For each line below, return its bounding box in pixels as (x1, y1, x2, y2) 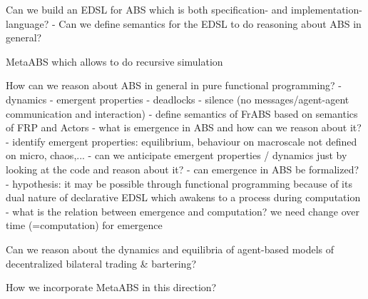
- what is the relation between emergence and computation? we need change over (6, 203, 359, 218)
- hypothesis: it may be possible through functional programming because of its (6, 176, 352, 191)
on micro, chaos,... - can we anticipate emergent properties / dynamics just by (6, 148, 347, 163)
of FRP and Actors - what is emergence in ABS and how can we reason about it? (6, 120, 362, 135)
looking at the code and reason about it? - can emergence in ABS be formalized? (6, 161, 359, 176)
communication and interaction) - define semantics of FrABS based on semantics (6, 106, 358, 121)
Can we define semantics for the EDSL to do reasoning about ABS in (58, 16, 362, 31)
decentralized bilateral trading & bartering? (6, 255, 197, 270)
